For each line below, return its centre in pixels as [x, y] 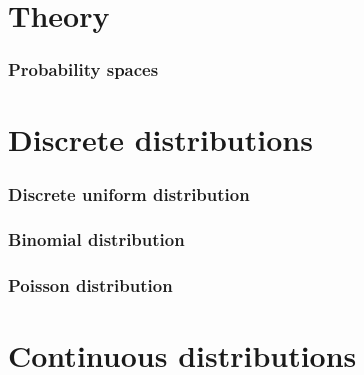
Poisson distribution [90, 285]
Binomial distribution [96, 239]
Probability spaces [83, 69]
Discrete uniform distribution [129, 193]
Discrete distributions [160, 139]
